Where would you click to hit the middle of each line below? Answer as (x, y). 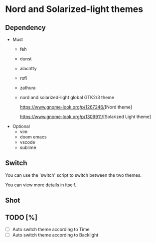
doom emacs (33, 137)
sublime (28, 147)
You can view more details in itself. (41, 185)
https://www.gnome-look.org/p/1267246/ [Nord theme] (76, 107)
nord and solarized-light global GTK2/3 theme (67, 97)
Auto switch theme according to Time (51, 230)
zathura (28, 88)
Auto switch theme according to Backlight (55, 235)
